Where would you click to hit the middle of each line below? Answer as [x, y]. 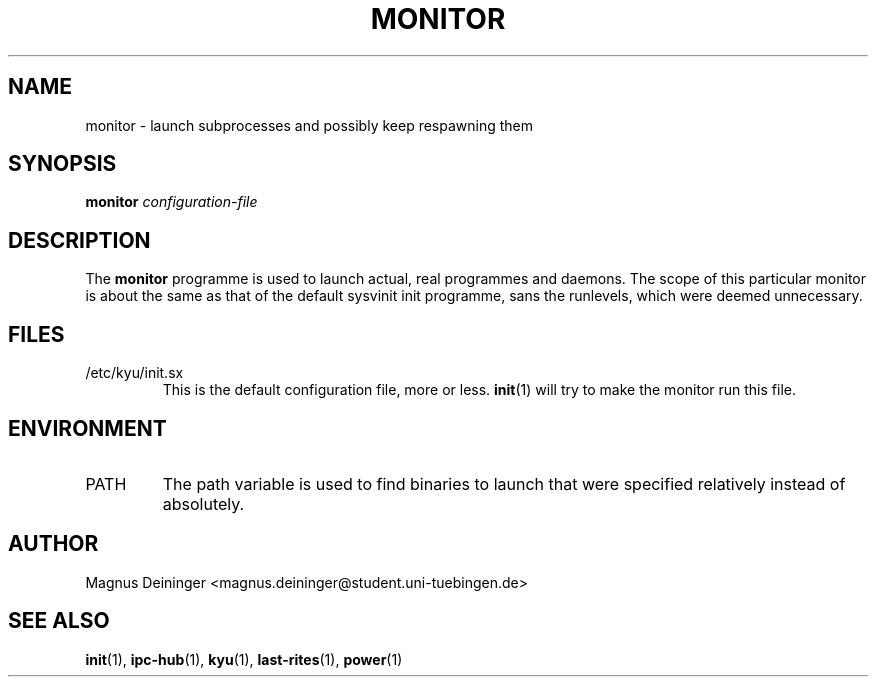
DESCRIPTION [79, 240]
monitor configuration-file [171, 202]
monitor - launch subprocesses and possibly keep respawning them [309, 125]
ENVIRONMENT [87, 428]
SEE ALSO [59, 621]
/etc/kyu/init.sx [134, 373]
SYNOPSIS [62, 164]
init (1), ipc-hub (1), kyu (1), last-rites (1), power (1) [244, 659]
